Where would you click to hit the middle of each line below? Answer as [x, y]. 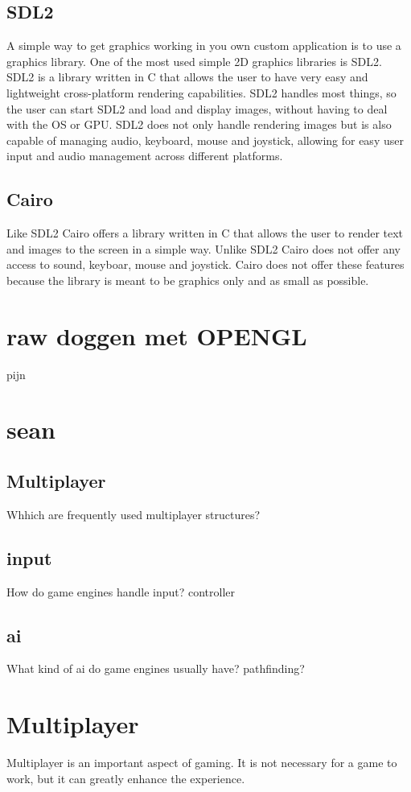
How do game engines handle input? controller [121, 591]
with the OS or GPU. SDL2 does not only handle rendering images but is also [199, 124]
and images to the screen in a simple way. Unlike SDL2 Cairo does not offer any [203, 248]
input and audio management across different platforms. [145, 156]
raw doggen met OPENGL [157, 335]
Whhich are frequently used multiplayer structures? [134, 514]
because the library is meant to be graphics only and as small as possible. [188, 280]
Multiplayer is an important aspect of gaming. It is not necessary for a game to [202, 763]
